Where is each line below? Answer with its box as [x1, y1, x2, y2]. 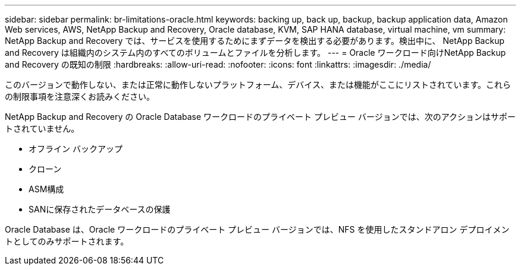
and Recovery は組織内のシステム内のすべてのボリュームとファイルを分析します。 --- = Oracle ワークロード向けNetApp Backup [5, 47, 506, 58]
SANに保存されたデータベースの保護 [29, 204, 171, 214]
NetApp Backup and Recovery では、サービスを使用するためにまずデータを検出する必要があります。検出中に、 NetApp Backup [5, 36, 505, 46]
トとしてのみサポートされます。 [5, 236, 129, 246]
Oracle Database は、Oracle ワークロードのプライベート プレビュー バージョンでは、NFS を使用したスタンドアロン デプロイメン [5, 224, 510, 234]
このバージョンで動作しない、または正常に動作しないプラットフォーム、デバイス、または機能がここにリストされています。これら [5, 80, 511, 90]
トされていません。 [5, 123, 80, 134]
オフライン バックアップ [29, 144, 123, 154]
